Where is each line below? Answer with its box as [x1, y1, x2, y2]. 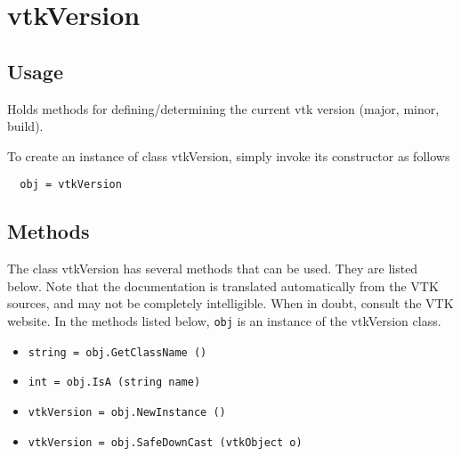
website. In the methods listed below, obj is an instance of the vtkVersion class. [7, 312, 441, 330]
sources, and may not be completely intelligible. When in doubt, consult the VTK [7, 294, 454, 313]
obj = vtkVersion [20, 178, 122, 191]
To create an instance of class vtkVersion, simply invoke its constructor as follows [7, 146, 450, 165]
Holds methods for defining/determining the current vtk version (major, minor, [7, 99, 440, 118]
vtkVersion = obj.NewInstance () [28, 405, 226, 419]
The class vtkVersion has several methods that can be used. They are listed [7, 259, 418, 278]
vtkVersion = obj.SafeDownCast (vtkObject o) [28, 436, 303, 449]
